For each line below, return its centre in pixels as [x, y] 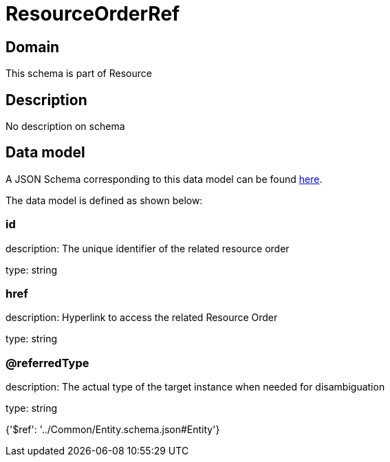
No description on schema [65, 126]
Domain [33, 47]
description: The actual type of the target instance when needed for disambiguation [195, 387]
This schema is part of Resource [79, 74]
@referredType [47, 363]
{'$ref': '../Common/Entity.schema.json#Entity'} [113, 430]
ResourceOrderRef [93, 14]
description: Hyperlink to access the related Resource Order [142, 318]
